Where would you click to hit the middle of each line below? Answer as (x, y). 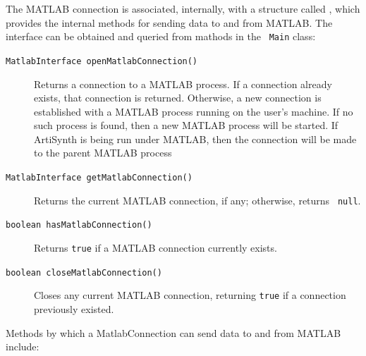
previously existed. (74, 309)
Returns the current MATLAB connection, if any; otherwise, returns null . (197, 200)
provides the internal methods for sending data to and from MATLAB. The (169, 22)
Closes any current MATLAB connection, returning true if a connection (190, 295)
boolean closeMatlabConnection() (84, 272)
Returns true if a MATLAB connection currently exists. (155, 248)
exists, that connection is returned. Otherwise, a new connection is (178, 98)
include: (23, 346)
